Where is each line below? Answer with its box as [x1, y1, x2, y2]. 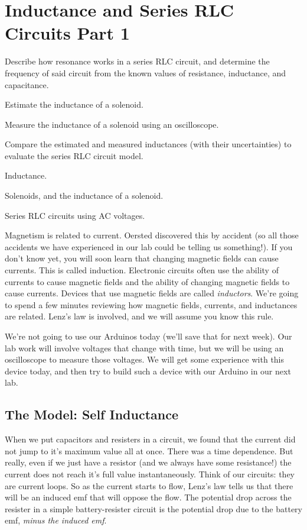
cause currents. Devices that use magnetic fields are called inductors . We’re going [5, 287, 299, 299]
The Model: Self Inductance [5, 405, 179, 424]
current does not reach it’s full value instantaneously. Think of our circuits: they [5, 467, 295, 480]
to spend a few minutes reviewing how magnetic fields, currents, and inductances [5, 298, 298, 311]
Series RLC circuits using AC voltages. [5, 209, 145, 221]
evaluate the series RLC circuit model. [5, 149, 143, 161]
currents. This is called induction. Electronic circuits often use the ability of [5, 264, 279, 276]
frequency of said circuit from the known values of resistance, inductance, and [5, 66, 286, 79]
